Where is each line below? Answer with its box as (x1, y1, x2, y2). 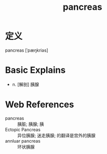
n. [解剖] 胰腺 (12, 81, 39, 87)
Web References (5, 99, 75, 110)
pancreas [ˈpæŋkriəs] (5, 47, 48, 53)
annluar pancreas (5, 138, 41, 144)
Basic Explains (5, 64, 66, 76)
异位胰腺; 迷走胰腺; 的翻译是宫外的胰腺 (17, 132, 96, 138)
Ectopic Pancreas (5, 126, 41, 132)
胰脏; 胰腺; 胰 (17, 121, 44, 127)
